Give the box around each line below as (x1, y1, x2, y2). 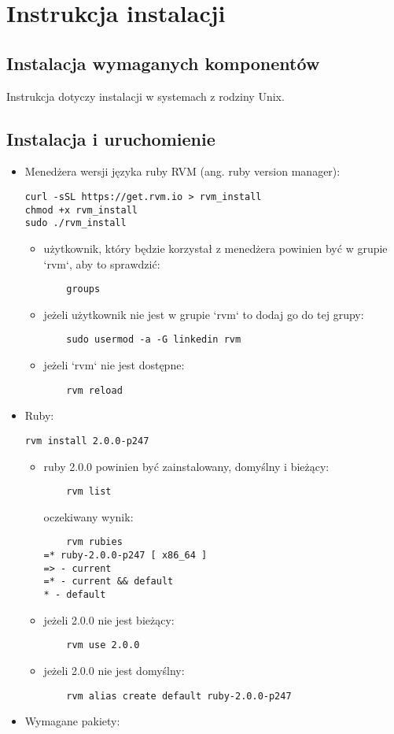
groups (66, 284, 101, 295)
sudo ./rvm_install (24, 217, 127, 229)
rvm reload (66, 384, 123, 396)
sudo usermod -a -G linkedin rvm (66, 334, 241, 346)
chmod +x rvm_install (24, 204, 138, 216)
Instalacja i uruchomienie (6, 126, 215, 150)
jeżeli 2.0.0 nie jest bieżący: (43, 611, 175, 628)
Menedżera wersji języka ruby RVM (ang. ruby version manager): (24, 163, 341, 180)
